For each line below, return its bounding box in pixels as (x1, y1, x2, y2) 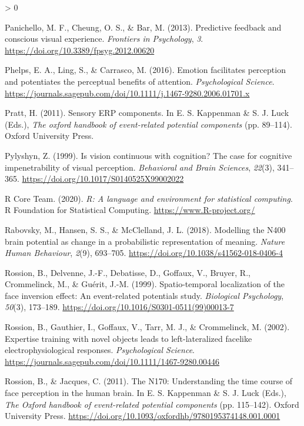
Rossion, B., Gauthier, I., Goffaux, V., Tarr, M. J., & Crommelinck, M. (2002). (5, 321, 290, 333)
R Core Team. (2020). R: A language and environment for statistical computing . (5, 192, 293, 204)
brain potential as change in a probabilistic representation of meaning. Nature (5, 235, 285, 247)
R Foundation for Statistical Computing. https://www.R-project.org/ (5, 204, 255, 216)
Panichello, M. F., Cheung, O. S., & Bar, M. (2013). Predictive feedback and (5, 21, 282, 33)
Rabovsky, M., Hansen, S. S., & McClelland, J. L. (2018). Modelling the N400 (5, 223, 286, 235)
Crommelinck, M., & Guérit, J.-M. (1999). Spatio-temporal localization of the (5, 278, 285, 290)
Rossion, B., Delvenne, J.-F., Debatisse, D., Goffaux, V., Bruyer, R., (5, 266, 250, 278)
